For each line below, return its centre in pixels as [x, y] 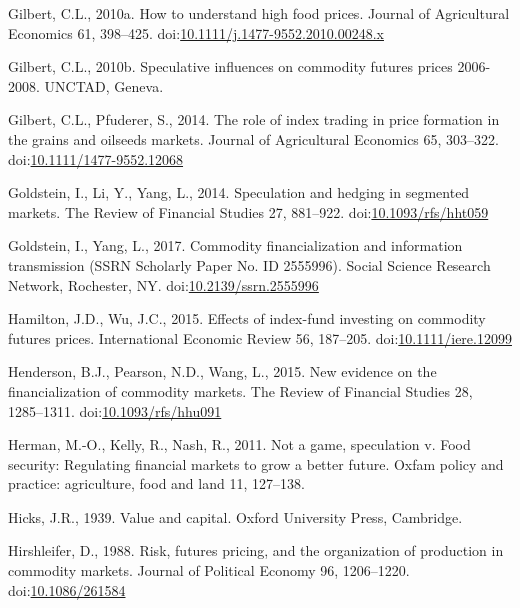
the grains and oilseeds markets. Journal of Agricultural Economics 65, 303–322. [253, 138]
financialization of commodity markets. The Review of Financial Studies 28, [240, 390]
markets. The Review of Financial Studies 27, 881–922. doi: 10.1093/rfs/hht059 [248, 211]
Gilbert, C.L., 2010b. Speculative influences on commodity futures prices [230, 66]
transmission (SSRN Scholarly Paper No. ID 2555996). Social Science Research [249, 264]
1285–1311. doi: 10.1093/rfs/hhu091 [115, 410]
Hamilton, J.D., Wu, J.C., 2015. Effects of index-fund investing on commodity [247, 318]
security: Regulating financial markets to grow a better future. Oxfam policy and [256, 463]
